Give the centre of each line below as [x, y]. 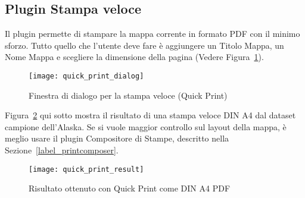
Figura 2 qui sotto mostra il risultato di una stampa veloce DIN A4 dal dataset [150, 115]
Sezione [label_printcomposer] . [62, 150]
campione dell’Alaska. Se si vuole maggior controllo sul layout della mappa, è [146, 126]
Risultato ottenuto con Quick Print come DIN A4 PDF [130, 188]
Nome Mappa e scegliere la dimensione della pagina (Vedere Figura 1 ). [134, 57]
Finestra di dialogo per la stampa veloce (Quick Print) [128, 95]
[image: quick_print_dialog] [86, 76]
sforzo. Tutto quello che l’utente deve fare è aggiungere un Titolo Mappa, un [144, 45]
